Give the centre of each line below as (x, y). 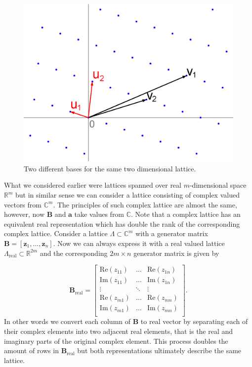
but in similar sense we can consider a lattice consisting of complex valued (127, 195)
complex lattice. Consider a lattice (56, 233)
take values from (99, 214)
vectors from (23, 204)
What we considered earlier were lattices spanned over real (93, 185)
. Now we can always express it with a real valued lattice (139, 243)
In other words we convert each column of (67, 321)
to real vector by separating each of (194, 321)
